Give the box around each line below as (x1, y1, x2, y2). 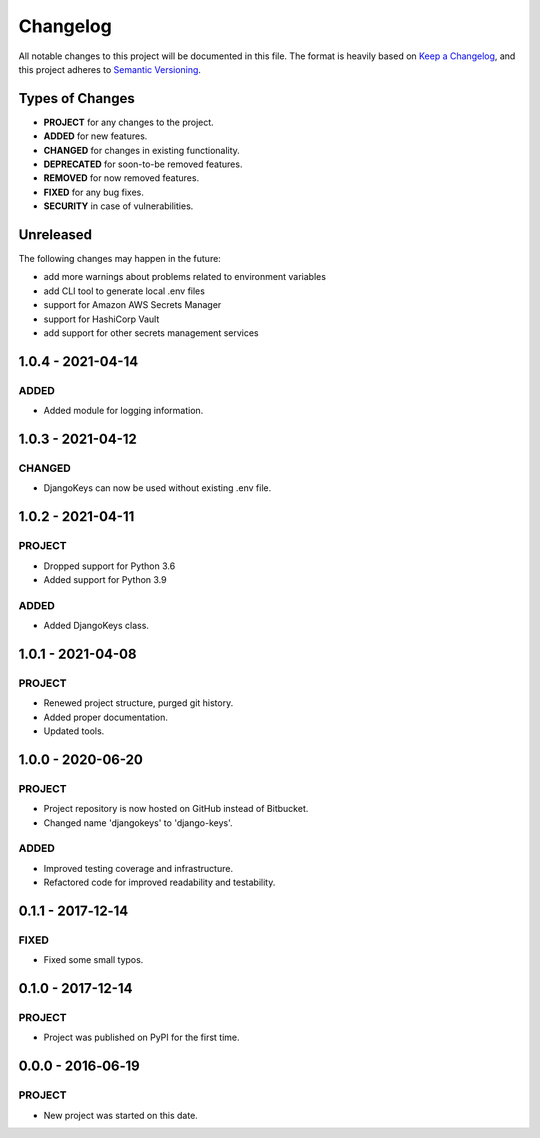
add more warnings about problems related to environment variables (43, 271, 327, 283)
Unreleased (18, 226, 93, 243)
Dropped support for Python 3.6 (43, 560, 176, 572)
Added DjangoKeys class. (43, 620, 150, 632)
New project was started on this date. (43, 1109, 199, 1121)
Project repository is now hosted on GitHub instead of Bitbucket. (43, 803, 309, 815)
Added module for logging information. (43, 405, 204, 417)
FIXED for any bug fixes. (43, 186, 145, 198)
